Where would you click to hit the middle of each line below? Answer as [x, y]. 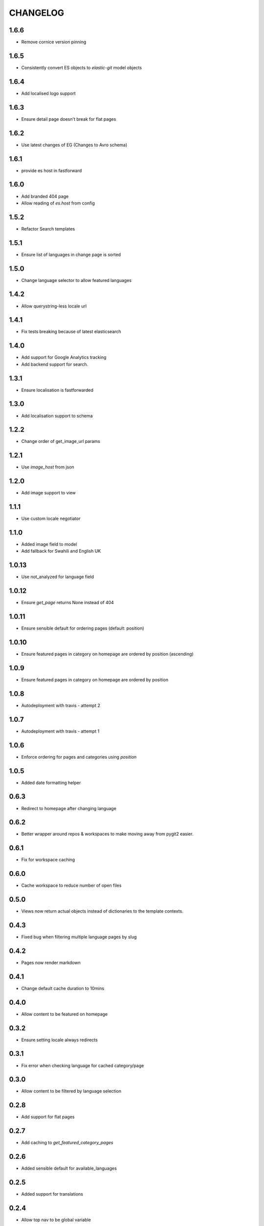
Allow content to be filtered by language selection [71, 1091]
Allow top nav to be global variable [56, 1220]
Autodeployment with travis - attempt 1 [60, 731]
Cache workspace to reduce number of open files [71, 886]
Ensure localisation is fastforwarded [57, 390]
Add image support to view [48, 493]
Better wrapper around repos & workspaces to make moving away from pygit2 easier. [107, 834]
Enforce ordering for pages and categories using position [79, 757]
